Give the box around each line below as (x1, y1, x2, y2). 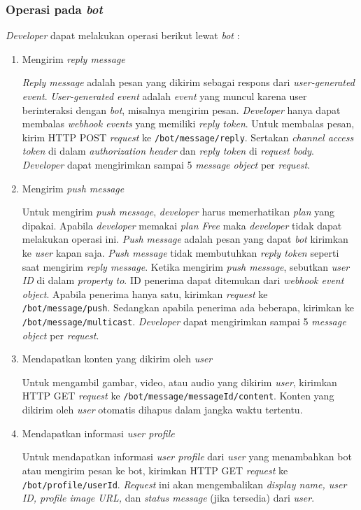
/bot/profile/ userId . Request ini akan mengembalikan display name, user (22, 476, 347, 491)
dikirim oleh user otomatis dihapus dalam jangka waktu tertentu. (22, 402, 303, 417)
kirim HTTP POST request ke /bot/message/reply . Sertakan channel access (22, 129, 354, 144)
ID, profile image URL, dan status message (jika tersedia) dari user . (22, 490, 315, 505)
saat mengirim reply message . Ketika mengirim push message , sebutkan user (22, 259, 350, 274)
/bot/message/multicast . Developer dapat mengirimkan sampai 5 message (22, 314, 346, 329)
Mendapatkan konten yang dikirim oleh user (22, 351, 213, 366)
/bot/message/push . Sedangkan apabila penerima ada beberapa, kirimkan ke (22, 300, 355, 315)
